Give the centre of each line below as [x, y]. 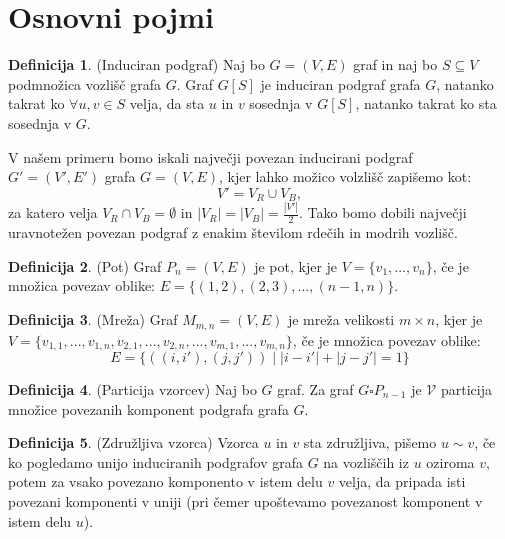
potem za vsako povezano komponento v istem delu [165, 481]
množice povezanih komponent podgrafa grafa [148, 408]
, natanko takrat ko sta [426, 103]
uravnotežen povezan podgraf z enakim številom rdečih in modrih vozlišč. [233, 232]
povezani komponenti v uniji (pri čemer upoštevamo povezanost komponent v [245, 500]
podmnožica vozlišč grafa [84, 83]
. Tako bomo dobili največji [383, 212]
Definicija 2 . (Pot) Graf [85, 265]
